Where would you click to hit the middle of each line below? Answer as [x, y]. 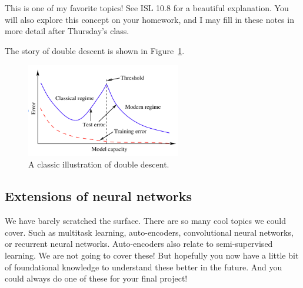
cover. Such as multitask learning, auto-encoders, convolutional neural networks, [149, 232]
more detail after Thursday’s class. [67, 31]
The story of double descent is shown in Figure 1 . [95, 50]
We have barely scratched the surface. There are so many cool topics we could [145, 221]
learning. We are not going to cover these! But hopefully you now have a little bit [152, 255]
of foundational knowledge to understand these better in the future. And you [144, 267]
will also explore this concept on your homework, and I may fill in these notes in [149, 19]
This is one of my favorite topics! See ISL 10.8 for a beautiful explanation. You [147, 8]
